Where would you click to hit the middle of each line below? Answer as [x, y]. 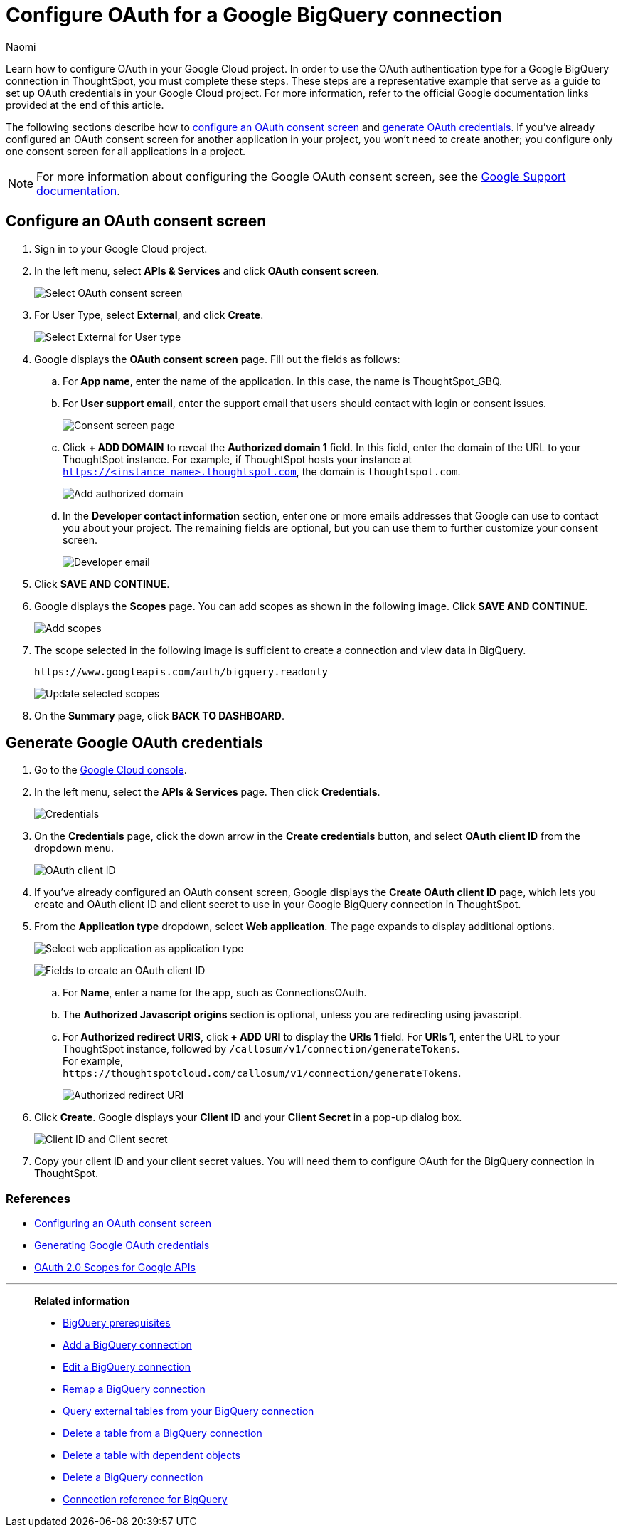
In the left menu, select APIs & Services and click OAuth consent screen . [207, 270]
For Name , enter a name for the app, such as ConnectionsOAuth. [215, 993]
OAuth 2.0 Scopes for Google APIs [115, 1268]
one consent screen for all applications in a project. [126, 151]
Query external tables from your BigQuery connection [188, 1411]
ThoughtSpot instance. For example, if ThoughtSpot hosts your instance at [237, 459]
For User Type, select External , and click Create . [149, 315]
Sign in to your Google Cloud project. [121, 248]
